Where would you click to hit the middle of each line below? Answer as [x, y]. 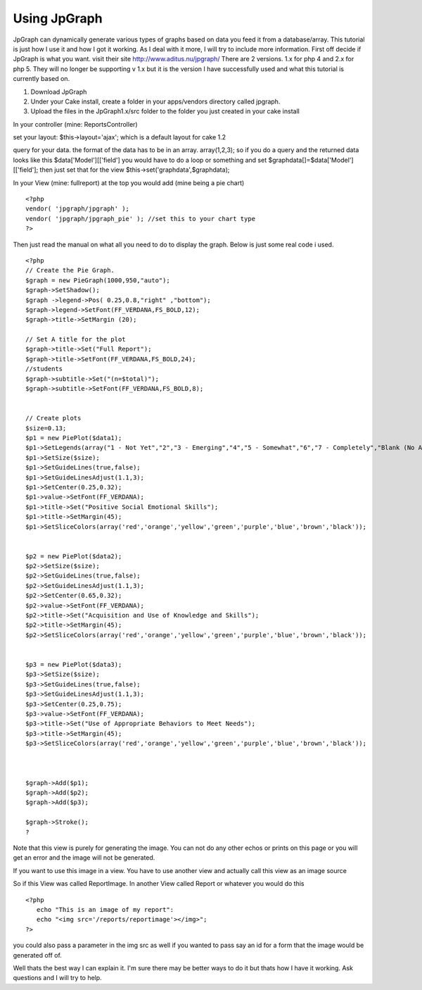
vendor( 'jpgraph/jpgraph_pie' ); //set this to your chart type [141, 219]
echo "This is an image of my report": [105, 909]
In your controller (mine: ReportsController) [75, 124]
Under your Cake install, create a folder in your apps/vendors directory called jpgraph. [155, 101]
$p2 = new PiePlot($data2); [74, 556]
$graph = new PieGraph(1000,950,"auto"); [98, 280]
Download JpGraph [59, 92]
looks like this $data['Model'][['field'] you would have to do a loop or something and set [140, 160]
